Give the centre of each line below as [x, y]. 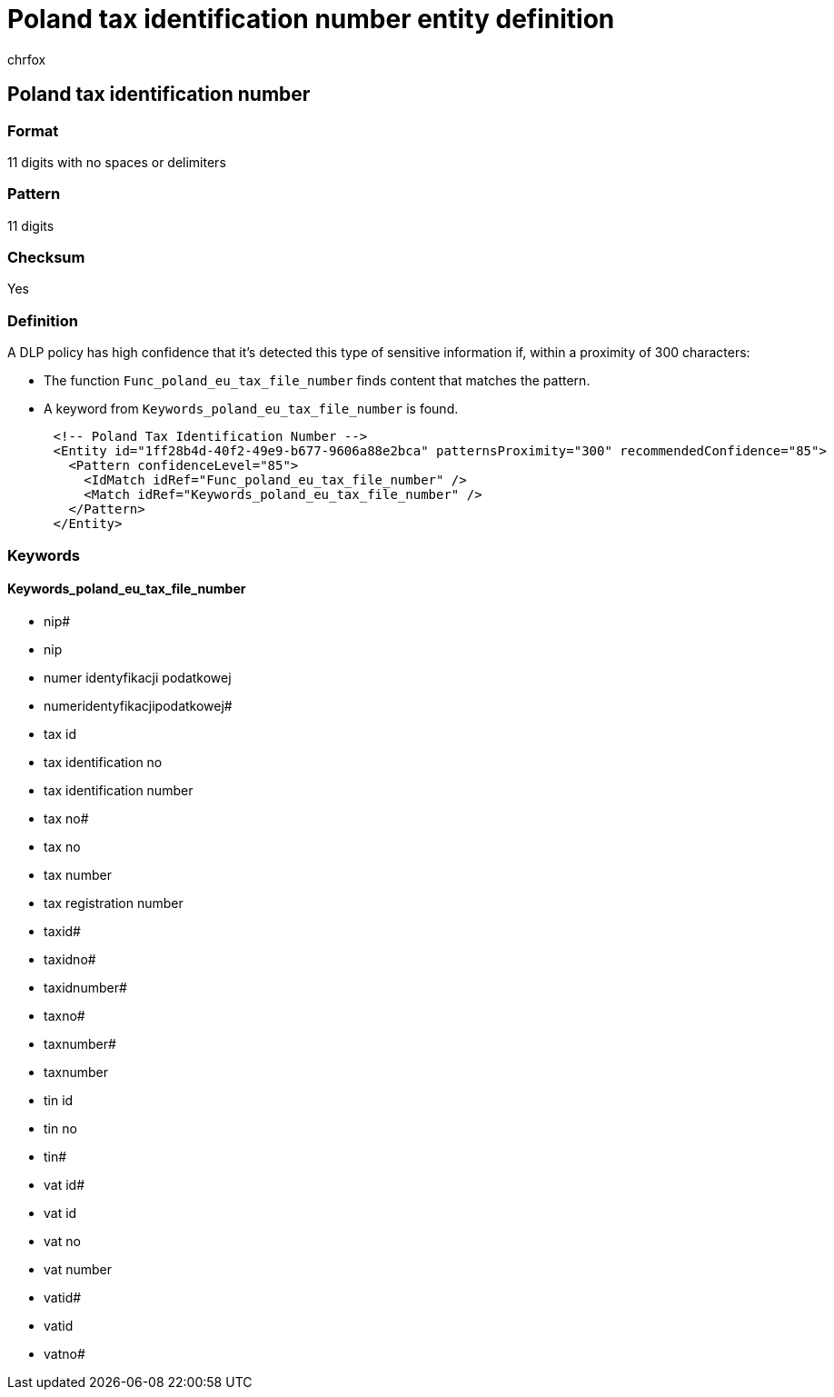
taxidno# [70, 959]
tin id [59, 1100]
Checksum [46, 258]
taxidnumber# [85, 987]
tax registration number [114, 903]
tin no [60, 1128]
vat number [78, 1269]
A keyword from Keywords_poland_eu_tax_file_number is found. [251, 409]
